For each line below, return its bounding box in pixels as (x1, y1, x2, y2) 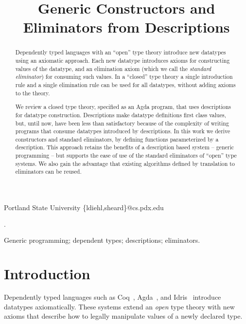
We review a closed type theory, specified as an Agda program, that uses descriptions (15, 103, 231, 111)
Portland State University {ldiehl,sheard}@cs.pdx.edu (4, 202, 164, 213)
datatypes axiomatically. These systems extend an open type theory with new (4, 301, 235, 311)
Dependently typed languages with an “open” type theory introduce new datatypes (15, 48, 226, 56)
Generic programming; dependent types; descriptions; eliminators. (4, 235, 200, 245)
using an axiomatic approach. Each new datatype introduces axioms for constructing (15, 56, 230, 65)
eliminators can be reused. (15, 167, 82, 176)
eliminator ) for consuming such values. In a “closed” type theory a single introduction (15, 72, 233, 81)
